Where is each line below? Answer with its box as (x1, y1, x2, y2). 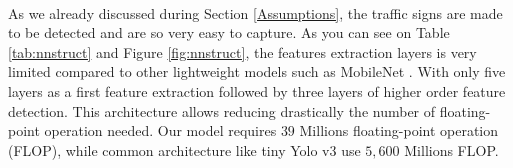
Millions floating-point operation (299, 120, 499, 141)
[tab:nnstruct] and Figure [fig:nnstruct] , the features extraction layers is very (8, 41, 477, 62)
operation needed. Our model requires (44, 120, 277, 141)
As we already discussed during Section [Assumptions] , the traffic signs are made (8, 2, 503, 23)
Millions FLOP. (404, 139, 499, 160)
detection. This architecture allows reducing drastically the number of (8, 100, 436, 121)
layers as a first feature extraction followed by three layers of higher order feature (8, 80, 506, 101)
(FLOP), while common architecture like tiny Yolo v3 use (8, 139, 361, 160)
